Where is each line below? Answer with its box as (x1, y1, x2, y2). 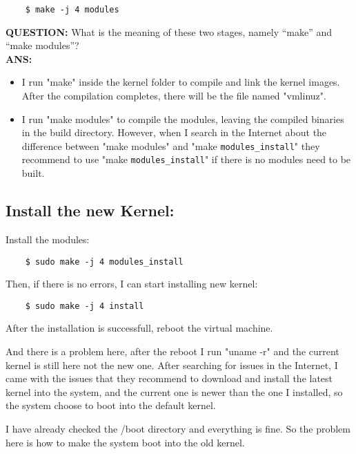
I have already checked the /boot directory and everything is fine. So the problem (6, 421, 350, 435)
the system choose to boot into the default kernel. (6, 398, 216, 413)
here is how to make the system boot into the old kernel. (6, 435, 245, 449)
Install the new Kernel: (6, 200, 175, 221)
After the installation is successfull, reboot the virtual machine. (6, 321, 273, 335)
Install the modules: (6, 231, 90, 246)
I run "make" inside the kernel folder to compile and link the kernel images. (21, 75, 340, 89)
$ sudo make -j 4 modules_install (25, 256, 184, 267)
